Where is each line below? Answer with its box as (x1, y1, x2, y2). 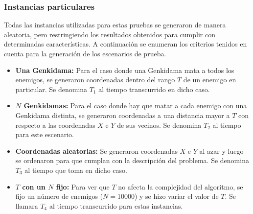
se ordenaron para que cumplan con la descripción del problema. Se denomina (15, 155, 249, 166)
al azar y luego (199, 145, 244, 156)
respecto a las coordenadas (15, 119, 95, 130)
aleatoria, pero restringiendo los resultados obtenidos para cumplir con (4, 29, 215, 39)
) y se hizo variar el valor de (134, 191, 219, 201)
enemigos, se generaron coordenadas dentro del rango (15, 74, 175, 85)
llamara (15, 200, 38, 211)
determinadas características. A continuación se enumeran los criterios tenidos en (4, 39, 247, 49)
